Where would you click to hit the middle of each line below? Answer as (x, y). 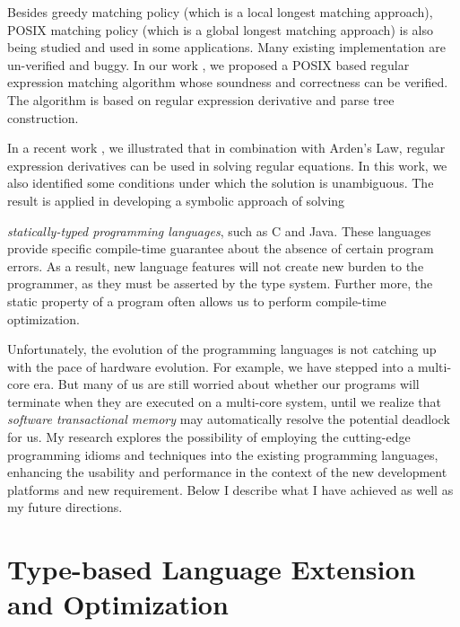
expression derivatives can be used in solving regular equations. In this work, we (227, 165)
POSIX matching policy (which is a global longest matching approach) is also (220, 29)
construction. (43, 117)
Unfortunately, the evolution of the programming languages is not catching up (222, 349)
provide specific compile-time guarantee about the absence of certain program (221, 248)
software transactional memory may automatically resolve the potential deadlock (229, 419)
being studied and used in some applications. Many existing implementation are (226, 47)
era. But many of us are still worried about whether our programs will (226, 384)
